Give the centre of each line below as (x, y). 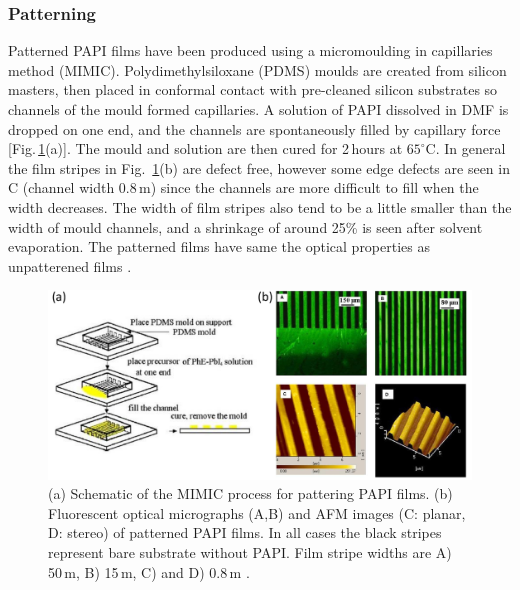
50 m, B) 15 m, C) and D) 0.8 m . (149, 571)
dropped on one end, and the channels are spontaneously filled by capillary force (254, 128)
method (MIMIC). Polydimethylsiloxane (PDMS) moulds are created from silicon (257, 69)
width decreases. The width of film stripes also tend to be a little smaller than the (260, 206)
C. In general (465, 148)
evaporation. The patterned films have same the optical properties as (219, 246)
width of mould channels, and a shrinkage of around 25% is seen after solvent (245, 226)
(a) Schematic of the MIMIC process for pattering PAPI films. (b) (250, 493)
